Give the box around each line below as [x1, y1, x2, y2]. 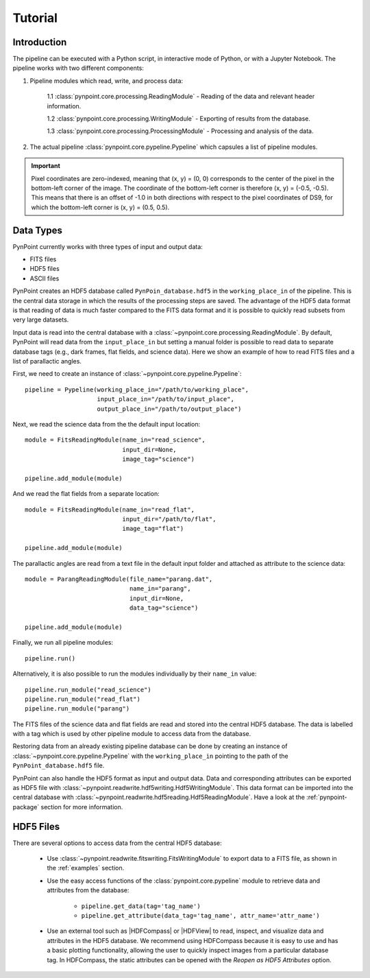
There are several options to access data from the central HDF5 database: [12, 839, 222, 847]
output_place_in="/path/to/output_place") [97, 405, 242, 413]
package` [12, 802, 40, 811]
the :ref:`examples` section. [47, 864, 125, 872]
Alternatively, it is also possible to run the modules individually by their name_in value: [12, 669, 257, 678]
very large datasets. [12, 315, 69, 324]
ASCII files [29, 274, 60, 283]
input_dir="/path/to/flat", [122, 515, 217, 523]
